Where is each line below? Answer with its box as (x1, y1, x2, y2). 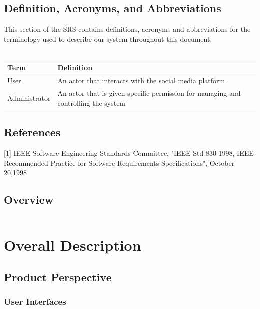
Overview (4, 192, 54, 207)
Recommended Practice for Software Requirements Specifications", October (4, 157, 235, 168)
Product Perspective (4, 269, 112, 284)
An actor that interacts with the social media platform (57, 75, 225, 86)
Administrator (7, 92, 51, 103)
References (4, 124, 61, 140)
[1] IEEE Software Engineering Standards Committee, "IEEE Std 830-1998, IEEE (4, 148, 254, 158)
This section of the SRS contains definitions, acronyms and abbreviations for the (4, 24, 251, 34)
